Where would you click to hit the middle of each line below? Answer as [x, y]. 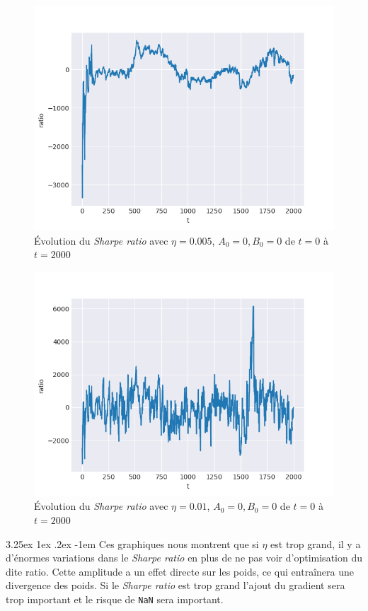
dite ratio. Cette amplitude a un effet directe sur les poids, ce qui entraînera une [180, 571]
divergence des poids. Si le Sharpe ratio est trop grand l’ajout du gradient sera [176, 585]
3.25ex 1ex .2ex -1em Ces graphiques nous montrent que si [132, 543]
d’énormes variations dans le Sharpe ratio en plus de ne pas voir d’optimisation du [184, 558]
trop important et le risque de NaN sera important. [115, 599]
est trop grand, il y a [316, 543]
